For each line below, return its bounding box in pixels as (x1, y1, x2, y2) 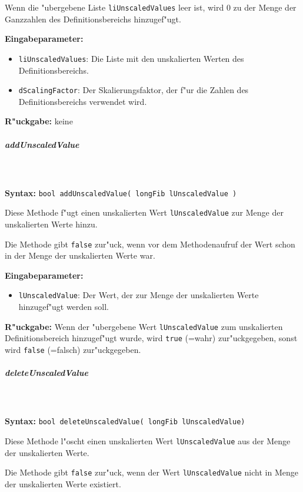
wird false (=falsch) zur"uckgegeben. (5, 344, 141, 355)
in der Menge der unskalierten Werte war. (5, 249, 155, 262)
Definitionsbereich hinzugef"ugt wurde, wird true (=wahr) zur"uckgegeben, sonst (5, 332, 298, 344)
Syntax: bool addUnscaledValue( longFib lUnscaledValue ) (5, 186, 237, 199)
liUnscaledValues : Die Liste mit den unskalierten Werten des (18, 52, 244, 64)
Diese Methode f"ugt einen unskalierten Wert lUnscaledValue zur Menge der (5, 206, 284, 219)
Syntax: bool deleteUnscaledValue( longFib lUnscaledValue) (5, 415, 245, 427)
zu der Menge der (233, 1, 297, 13)
